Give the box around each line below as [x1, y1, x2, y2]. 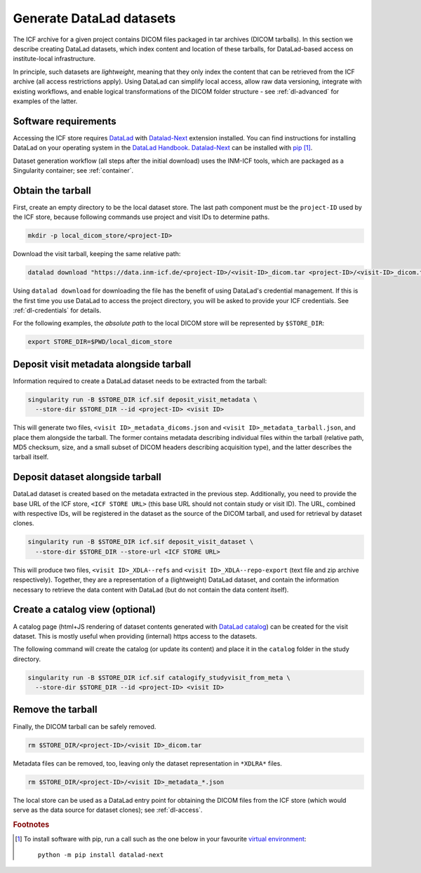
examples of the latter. [13, 97, 78, 105]
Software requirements [13, 115, 116, 127]
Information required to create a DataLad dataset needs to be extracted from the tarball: [13, 376, 267, 385]
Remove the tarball [13, 704, 98, 716]
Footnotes [13, 820, 50, 829]
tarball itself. [13, 453, 49, 461]
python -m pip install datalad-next [37, 851, 164, 859]
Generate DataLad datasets [13, 11, 176, 26]
